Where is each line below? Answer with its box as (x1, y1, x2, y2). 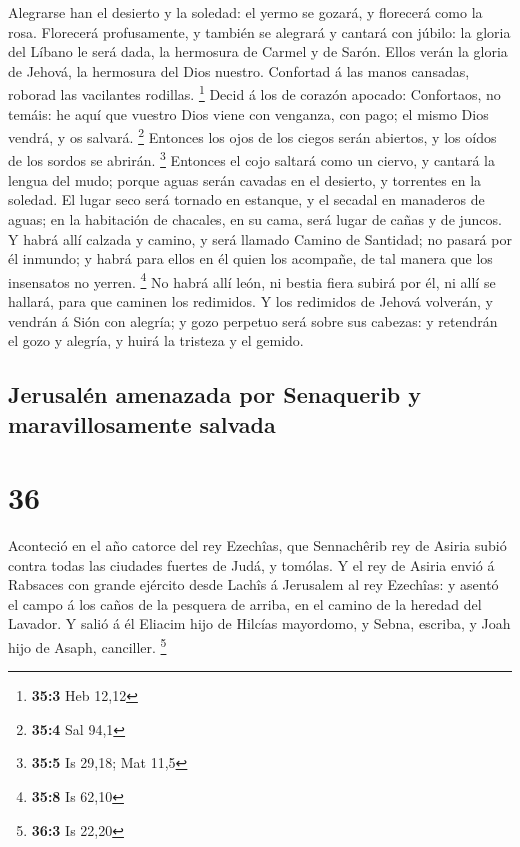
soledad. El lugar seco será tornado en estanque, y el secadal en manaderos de (8, 189, 485, 210)
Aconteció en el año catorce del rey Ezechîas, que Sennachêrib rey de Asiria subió (8, 535, 507, 556)
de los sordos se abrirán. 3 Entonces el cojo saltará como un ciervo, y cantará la (8, 147, 495, 171)
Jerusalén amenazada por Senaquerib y (8, 379, 422, 410)
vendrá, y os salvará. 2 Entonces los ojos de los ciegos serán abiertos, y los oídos (8, 124, 497, 147)
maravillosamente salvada (8, 408, 276, 439)
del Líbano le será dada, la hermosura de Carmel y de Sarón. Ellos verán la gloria (8, 41, 508, 62)
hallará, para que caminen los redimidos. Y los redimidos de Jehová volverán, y (8, 290, 493, 311)
